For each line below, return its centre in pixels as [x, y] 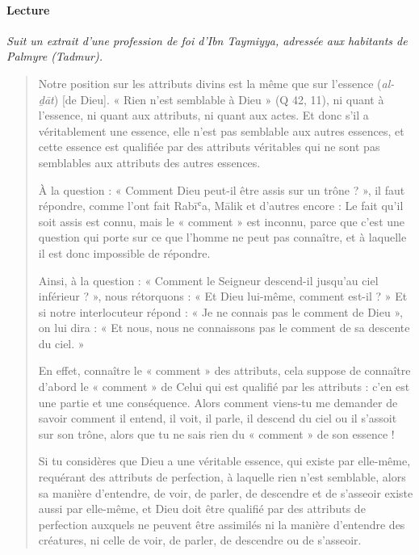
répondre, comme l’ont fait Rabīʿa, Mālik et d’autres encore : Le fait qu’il [221, 206]
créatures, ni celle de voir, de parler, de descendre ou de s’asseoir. [200, 540]
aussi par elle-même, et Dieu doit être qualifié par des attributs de [202, 509]
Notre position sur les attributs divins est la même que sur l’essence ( [210, 83]
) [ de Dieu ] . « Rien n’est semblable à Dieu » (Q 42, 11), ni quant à [219, 99]
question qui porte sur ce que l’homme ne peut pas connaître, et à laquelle [222, 237]
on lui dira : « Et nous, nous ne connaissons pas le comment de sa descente [224, 328]
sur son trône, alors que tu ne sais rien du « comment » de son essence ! [216, 433]
